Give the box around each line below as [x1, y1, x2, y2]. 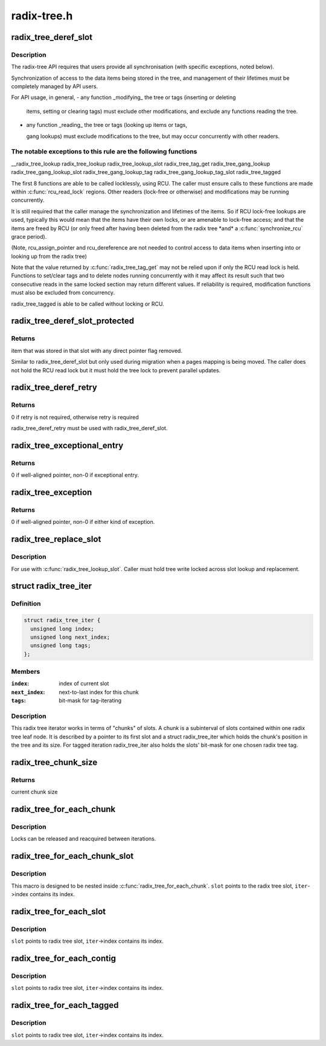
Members [11, 668, 40, 676]
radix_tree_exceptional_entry [11, 440, 124, 450]
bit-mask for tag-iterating [59, 697, 122, 704]
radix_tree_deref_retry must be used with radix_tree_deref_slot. [11, 425, 168, 432]
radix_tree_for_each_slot [11, 906, 106, 917]
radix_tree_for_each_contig [11, 954, 116, 963]
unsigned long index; [30, 625, 95, 632]
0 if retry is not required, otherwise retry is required [11, 413, 139, 421]
